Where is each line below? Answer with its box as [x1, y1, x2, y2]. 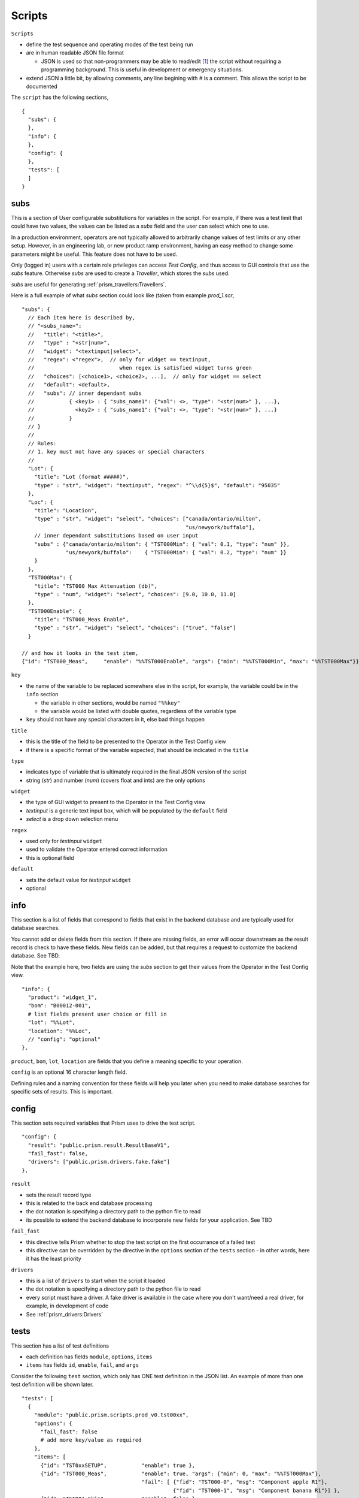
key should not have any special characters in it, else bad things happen [26, 716, 205, 723]
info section [26, 691, 59, 698]
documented [26, 83, 58, 90]
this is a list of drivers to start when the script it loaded [26, 1277, 166, 1285]
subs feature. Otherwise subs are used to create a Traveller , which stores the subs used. [11, 270, 230, 277]
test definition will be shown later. [11, 1381, 94, 1388]
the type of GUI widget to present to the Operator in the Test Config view [26, 799, 206, 806]
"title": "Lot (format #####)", [34, 473, 129, 481]
